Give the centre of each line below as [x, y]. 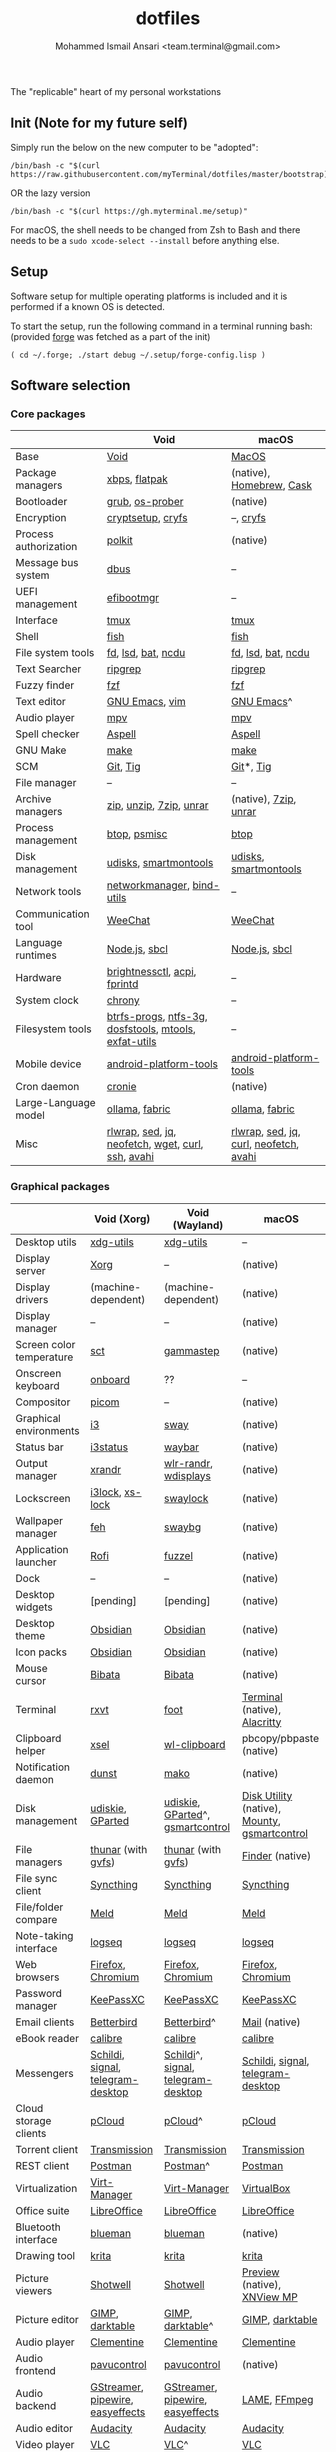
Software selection [70, 385]
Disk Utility [267, 1795]
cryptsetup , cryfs [147, 518]
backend [36, 2405]
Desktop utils [46, 1242]
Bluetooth [38, 2227]
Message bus [47, 563]
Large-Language [56, 1103]
